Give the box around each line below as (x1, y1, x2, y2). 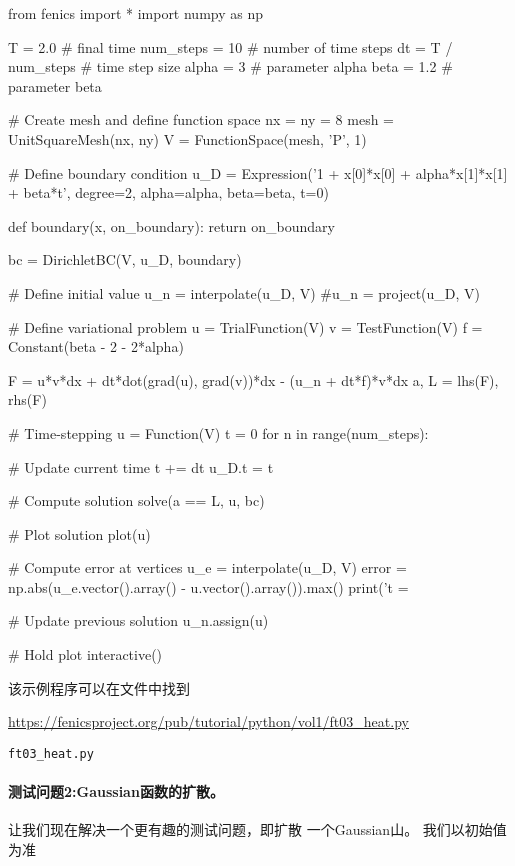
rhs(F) (8, 389, 47, 410)
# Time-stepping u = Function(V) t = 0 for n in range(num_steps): (8, 422, 429, 443)
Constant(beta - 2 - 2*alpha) (8, 336, 184, 357)
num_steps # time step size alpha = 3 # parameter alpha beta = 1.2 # (8, 56, 453, 77)
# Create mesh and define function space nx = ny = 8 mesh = (8, 109, 395, 130)
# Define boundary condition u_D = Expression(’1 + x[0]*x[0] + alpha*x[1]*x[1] (8, 162, 508, 183)
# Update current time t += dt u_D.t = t (8, 456, 274, 477)
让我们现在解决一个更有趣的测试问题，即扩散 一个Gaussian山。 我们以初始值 (8, 819, 507, 840)
